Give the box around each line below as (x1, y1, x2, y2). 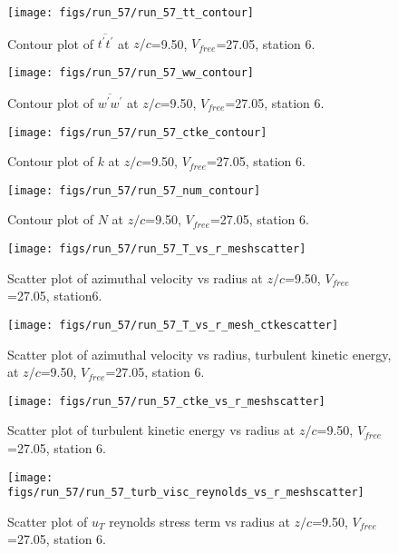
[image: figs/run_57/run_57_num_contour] (7, 183, 261, 197)
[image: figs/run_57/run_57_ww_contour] (7, 65, 255, 79)
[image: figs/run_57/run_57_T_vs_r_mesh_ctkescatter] (7, 318, 339, 331)
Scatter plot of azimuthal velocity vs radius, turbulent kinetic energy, (7, 344, 392, 363)
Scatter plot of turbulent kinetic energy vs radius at (7, 420, 296, 440)
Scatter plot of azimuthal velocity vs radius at (7, 268, 263, 287)
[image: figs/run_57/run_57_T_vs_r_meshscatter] (7, 242, 306, 256)
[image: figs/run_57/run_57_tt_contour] (7, 6, 255, 19)
